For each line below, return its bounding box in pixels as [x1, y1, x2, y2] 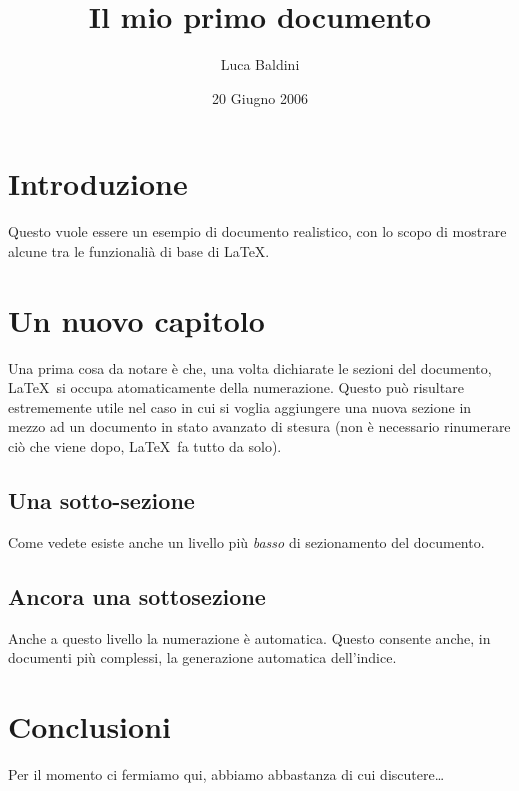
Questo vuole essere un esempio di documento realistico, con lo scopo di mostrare [8, 221, 507, 242]
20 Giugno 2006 [212, 87, 308, 108]
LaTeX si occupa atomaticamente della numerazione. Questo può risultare [8, 377, 464, 398]
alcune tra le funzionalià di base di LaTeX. [8, 240, 270, 261]
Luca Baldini [220, 54, 300, 75]
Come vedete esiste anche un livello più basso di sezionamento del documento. [8, 531, 485, 552]
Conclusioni [8, 705, 171, 746]
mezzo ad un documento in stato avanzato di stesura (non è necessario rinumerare [8, 416, 511, 437]
